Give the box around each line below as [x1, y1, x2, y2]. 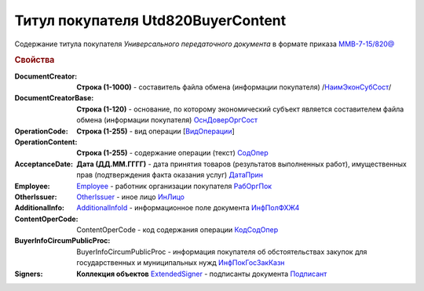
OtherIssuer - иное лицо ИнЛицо [76, 192, 185, 202]
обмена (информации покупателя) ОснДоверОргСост [76, 115, 258, 125]
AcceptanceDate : [14, 159, 74, 169]
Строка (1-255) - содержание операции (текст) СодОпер [76, 148, 269, 158]
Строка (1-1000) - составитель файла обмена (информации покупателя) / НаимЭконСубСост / [76, 82, 392, 92]
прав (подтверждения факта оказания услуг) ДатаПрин [76, 170, 263, 180]
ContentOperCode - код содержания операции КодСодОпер [76, 225, 279, 235]
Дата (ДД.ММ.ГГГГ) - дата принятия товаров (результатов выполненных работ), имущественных [76, 159, 408, 169]
